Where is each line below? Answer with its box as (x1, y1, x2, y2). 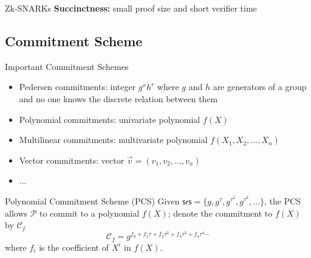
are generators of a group (213, 80, 307, 93)
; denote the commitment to (168, 206, 273, 219)
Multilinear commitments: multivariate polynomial (19, 133, 208, 146)
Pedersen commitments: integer (19, 80, 136, 93)
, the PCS (264, 194, 301, 207)
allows (5, 206, 28, 219)
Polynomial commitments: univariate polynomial (19, 113, 200, 125)
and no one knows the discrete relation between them (19, 92, 218, 105)
